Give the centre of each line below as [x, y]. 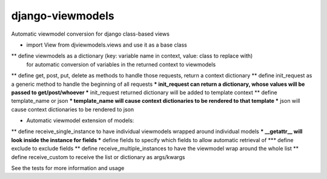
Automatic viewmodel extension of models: [80, 120]
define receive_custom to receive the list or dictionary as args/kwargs [98, 157]
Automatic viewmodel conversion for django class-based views [90, 34]
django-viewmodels [63, 16]
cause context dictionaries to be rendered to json [73, 109]
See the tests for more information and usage [68, 168]
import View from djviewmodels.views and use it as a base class [107, 45]
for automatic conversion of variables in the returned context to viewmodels [121, 64]
